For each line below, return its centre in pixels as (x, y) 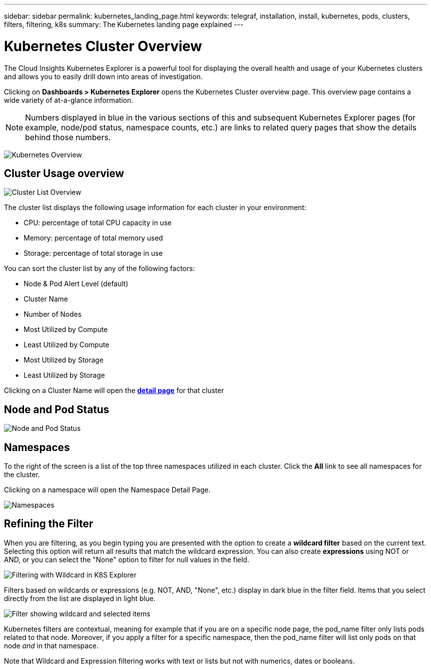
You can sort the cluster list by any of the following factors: (99, 269)
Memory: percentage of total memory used (93, 238)
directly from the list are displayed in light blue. (80, 598)
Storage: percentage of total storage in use (93, 253)
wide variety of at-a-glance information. (69, 100)
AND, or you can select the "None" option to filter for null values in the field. (127, 559)
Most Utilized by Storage (64, 360)
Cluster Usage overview (64, 173)
